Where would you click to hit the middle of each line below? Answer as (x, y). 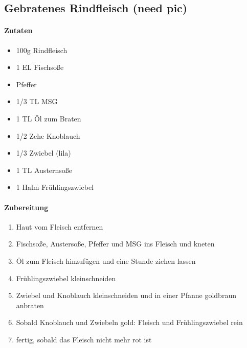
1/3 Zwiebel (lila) (43, 153)
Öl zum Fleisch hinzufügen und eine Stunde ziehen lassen (106, 260)
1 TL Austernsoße (44, 170)
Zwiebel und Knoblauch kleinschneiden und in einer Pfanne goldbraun (126, 295)
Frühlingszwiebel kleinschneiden (66, 278)
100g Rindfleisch (42, 50)
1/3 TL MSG (37, 101)
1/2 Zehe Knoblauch (48, 135)
